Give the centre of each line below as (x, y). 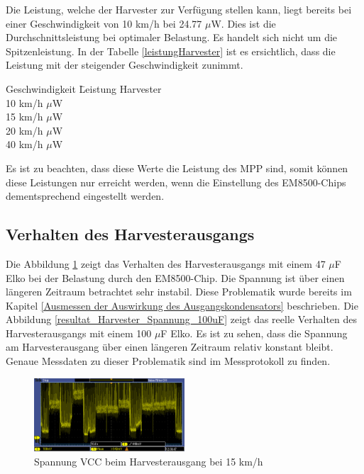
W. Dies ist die (243, 23)
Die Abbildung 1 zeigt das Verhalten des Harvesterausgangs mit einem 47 (166, 263)
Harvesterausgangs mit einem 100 (79, 333)
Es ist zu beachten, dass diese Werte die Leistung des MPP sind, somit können (177, 168)
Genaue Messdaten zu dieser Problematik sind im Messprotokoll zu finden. (168, 361)
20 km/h (24, 130)
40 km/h (24, 144)
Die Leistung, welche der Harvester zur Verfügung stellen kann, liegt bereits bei (179, 9)
